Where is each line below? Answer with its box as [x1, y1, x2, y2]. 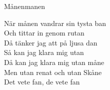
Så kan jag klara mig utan [4, 47, 84, 57]
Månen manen [4, 1, 45, 11]
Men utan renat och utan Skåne [4, 66, 102, 77]
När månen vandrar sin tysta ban [4, 17, 106, 28]
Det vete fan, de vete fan [4, 76, 80, 87]
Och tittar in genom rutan [4, 27, 84, 38]
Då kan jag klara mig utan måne [4, 56, 104, 67]
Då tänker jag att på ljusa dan [4, 37, 97, 47]
